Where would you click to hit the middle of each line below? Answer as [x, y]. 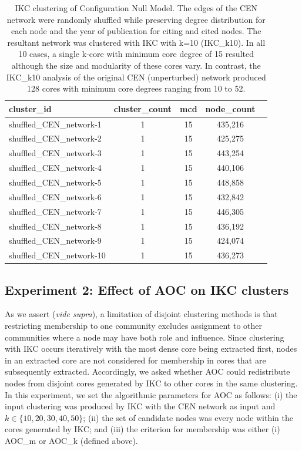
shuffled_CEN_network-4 [55, 168]
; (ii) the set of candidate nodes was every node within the [188, 417]
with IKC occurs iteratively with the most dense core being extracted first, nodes [151, 349]
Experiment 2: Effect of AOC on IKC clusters [147, 289]
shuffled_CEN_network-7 [55, 211]
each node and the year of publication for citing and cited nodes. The [136, 31]
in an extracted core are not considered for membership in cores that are [135, 360]
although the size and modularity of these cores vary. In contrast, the [136, 65]
